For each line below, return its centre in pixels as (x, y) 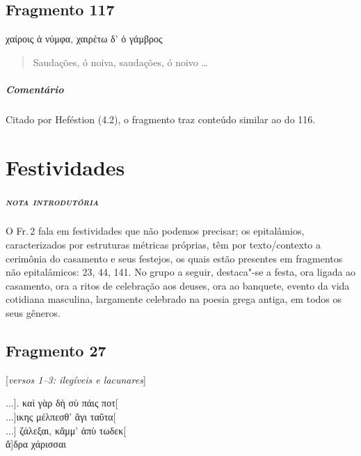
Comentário (35, 89)
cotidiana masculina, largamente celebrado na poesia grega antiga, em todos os (174, 299)
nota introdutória (52, 201)
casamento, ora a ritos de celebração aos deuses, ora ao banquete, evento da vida (178, 285)
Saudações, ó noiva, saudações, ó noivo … (120, 62)
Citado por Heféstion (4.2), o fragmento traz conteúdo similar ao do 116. (161, 119)
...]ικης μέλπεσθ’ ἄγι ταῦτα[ (61, 417)
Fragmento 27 (56, 351)
